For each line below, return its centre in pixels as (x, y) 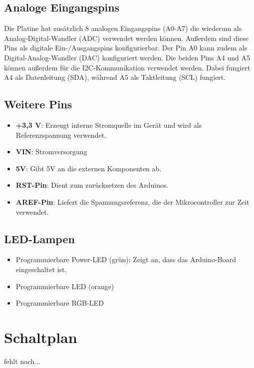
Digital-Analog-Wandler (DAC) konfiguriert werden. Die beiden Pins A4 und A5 (127, 57)
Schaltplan (41, 337)
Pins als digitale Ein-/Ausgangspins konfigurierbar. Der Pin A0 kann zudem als (126, 48)
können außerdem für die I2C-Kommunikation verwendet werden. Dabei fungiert (127, 67)
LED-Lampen (39, 238)
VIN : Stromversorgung (51, 152)
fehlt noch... (22, 361)
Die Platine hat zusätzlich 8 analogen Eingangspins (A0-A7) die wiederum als (123, 28)
